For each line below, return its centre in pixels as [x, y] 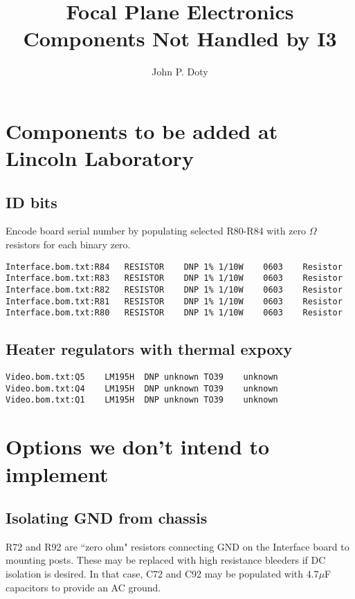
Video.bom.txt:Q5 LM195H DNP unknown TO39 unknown [142, 377]
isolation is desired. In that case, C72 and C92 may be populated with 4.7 [162, 574]
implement [57, 473]
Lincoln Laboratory [100, 158]
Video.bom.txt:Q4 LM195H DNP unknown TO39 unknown [142, 388]
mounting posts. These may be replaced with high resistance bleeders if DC [166, 560]
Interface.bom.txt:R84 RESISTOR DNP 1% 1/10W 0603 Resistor [174, 267]
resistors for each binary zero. [68, 245]
